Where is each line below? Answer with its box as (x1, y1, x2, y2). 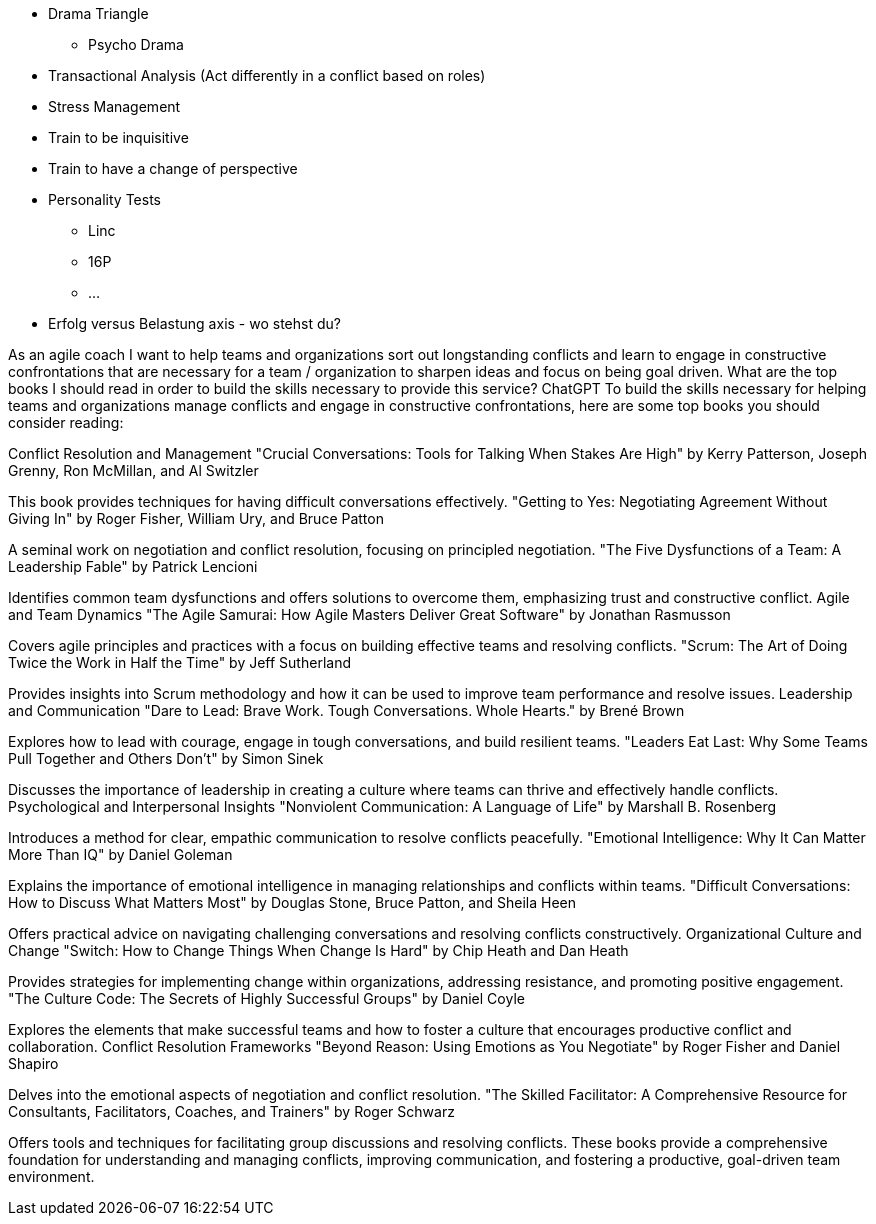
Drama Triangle (48, 5, 149, 22)
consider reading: (8, 414, 124, 431)
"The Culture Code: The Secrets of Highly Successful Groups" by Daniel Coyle (8, 990, 525, 1007)
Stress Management (48, 98, 181, 115)
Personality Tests (48, 191, 161, 208)
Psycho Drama (88, 36, 184, 53)
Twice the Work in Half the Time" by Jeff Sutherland (8, 654, 351, 671)
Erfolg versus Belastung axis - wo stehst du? (48, 315, 341, 332)
